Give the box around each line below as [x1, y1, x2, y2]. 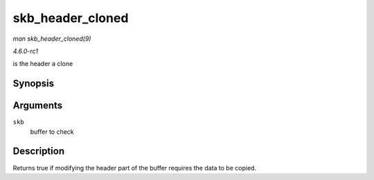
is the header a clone [12, 59, 73, 68]
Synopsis [12, 78, 55, 90]
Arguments [12, 100, 63, 112]
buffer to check [30, 128, 74, 136]
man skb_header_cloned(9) [12, 34, 91, 43]
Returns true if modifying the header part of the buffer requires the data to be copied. [12, 163, 256, 172]
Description [12, 146, 65, 157]
